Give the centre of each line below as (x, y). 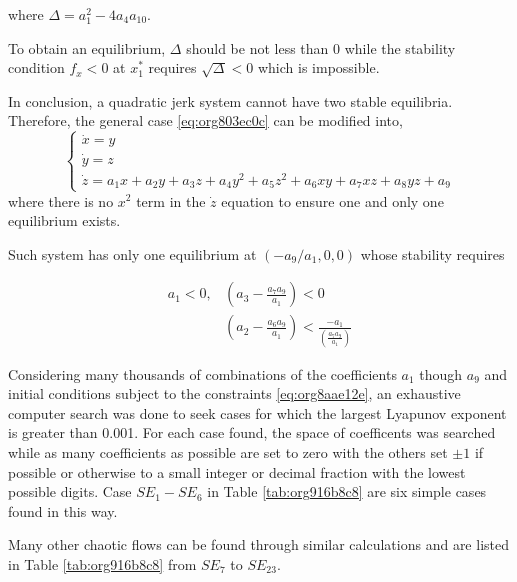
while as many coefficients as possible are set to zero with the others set (228, 452)
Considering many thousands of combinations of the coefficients (202, 373)
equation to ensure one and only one (332, 200)
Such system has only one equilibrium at (132, 253)
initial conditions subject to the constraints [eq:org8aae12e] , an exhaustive (234, 393)
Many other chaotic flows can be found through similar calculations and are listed (258, 544)
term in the (171, 200)
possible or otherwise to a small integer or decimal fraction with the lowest (237, 471)
